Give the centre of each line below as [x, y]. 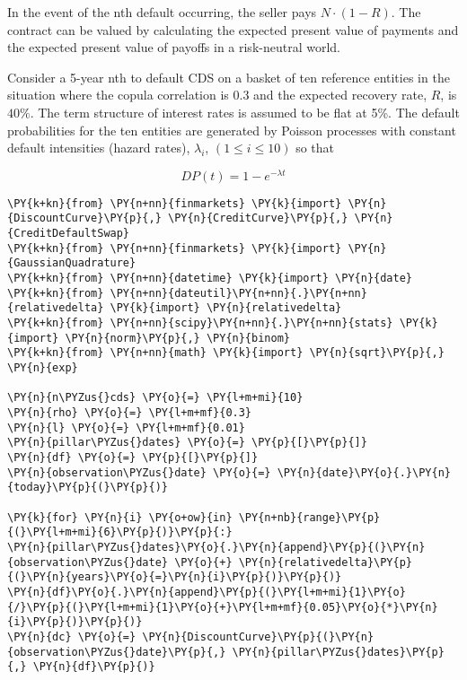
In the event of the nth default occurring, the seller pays [162, 12]
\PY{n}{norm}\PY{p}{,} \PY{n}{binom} [177, 338]
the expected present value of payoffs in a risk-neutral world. [174, 47]
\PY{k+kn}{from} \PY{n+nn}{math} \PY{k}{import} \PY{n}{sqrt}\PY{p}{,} [226, 353]
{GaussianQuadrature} [72, 263]
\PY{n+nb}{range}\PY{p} [309, 517]
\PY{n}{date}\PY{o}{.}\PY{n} [364, 472]
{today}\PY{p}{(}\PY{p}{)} [88, 488]
